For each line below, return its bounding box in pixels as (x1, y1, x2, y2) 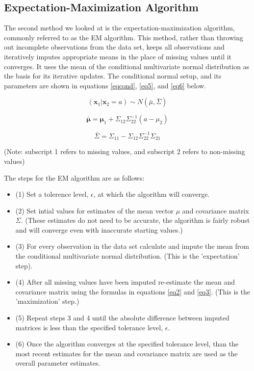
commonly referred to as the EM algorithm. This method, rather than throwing (4, 32, 243, 42)
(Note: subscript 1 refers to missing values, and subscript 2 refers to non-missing (4, 146, 245, 157)
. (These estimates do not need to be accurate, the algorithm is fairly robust (21, 215, 250, 225)
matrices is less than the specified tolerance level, (15, 322, 163, 332)
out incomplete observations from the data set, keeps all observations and (4, 42, 225, 52)
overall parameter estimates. (15, 358, 101, 368)
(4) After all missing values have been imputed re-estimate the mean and (15, 277, 235, 287)
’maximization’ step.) (15, 296, 79, 306)
